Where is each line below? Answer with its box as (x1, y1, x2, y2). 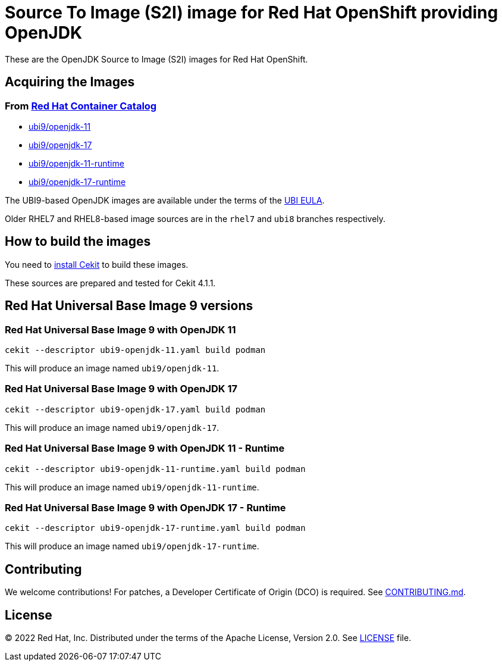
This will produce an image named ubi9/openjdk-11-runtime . (5, 481, 259, 492)
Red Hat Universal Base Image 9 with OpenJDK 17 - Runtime (5, 501, 286, 514)
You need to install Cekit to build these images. (5, 259, 189, 270)
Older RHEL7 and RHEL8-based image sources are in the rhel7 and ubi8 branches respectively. (5, 213, 386, 224)
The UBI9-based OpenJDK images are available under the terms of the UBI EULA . (5, 195, 325, 205)
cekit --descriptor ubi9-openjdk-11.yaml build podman (5, 345, 266, 355)
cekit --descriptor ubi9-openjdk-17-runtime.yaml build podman (5, 523, 306, 533)
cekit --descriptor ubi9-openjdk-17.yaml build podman (5, 404, 266, 414)
